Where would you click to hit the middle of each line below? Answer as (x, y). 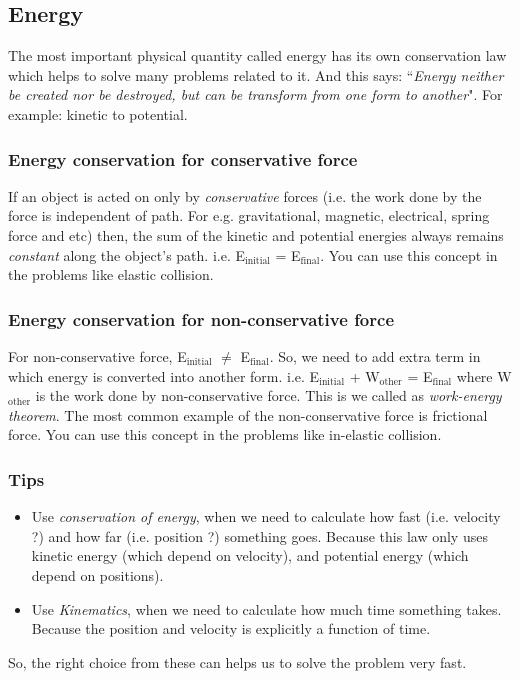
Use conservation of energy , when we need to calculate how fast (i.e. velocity (266, 516)
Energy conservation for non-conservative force (201, 318)
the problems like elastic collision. (111, 274)
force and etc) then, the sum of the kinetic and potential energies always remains (256, 234)
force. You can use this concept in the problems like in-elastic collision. (225, 434)
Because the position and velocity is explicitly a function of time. (231, 628)
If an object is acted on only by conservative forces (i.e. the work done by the (245, 195)
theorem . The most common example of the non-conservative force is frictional (248, 414)
